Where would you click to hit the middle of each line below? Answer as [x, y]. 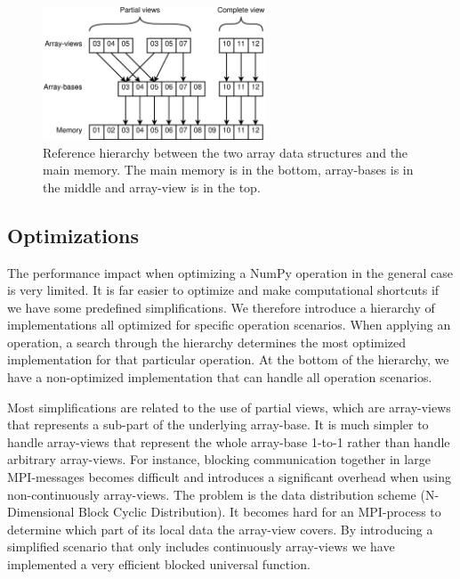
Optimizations [73, 235]
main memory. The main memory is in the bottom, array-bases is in [228, 170]
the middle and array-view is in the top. [152, 187]
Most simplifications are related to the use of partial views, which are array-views [229, 407]
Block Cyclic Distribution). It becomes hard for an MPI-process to [259, 512]
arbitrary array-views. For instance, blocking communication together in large [219, 459]
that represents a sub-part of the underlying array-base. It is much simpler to [218, 424]
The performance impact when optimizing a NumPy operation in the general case [230, 272]
